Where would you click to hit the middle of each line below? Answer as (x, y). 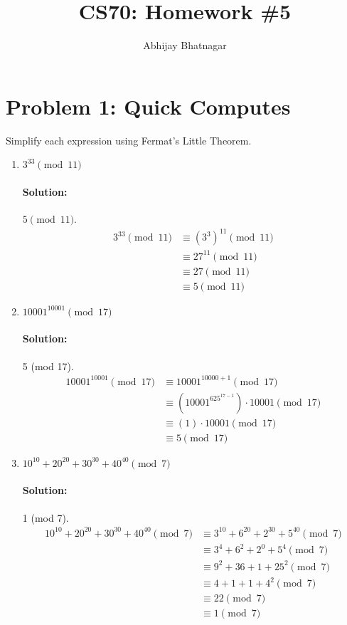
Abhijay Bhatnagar (185, 45)
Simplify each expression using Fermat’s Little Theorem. (129, 140)
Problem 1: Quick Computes (148, 106)
